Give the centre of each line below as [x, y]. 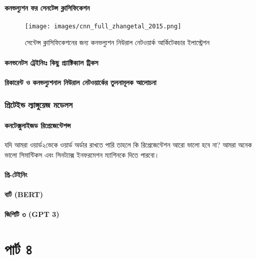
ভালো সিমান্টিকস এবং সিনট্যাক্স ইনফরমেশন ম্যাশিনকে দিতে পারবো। [82, 154]
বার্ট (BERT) [24, 194]
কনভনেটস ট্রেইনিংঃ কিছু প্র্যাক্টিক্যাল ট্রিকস [52, 62]
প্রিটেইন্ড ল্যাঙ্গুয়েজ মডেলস [39, 105]
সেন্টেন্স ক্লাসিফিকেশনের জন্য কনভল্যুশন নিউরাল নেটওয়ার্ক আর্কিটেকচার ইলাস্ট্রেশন [117, 42]
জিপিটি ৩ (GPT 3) [32, 214]
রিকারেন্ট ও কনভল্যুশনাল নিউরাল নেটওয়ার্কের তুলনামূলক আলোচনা [81, 82]
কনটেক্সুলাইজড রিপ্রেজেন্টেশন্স [38, 125]
